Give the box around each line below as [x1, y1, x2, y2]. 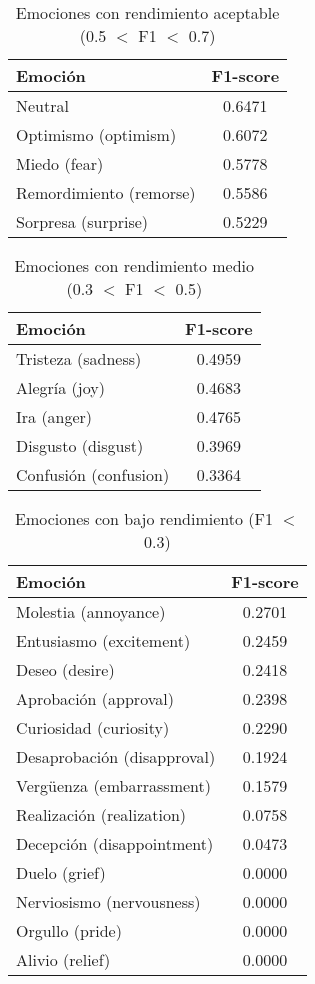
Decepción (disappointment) [16, 832, 214, 855]
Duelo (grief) [16, 861, 106, 884]
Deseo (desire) [16, 658, 115, 681]
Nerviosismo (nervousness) [16, 890, 201, 913]
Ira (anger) [16, 405, 93, 428]
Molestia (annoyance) [16, 600, 166, 623]
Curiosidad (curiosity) [16, 716, 170, 739]
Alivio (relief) [16, 948, 111, 971]
